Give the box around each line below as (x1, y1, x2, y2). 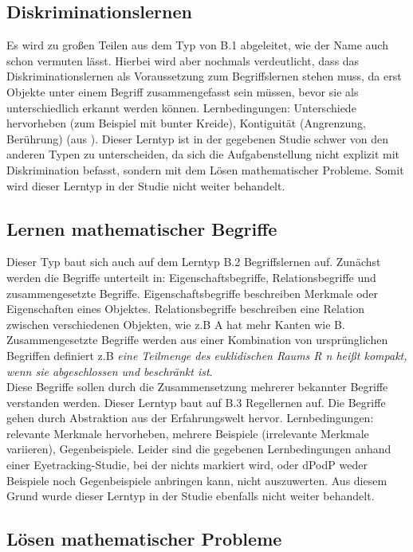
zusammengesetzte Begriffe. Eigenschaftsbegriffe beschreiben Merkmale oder (6, 284, 379, 301)
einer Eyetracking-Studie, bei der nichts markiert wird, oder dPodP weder (6, 456, 368, 473)
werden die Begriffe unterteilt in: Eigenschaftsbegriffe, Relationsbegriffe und (6, 268, 376, 285)
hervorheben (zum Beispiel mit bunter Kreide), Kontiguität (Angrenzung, (6, 115, 366, 131)
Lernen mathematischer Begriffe (6, 216, 277, 241)
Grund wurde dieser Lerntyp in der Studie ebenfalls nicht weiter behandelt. (6, 487, 375, 504)
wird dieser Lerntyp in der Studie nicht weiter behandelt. (6, 177, 285, 194)
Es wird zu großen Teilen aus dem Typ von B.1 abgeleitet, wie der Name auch (6, 37, 388, 53)
